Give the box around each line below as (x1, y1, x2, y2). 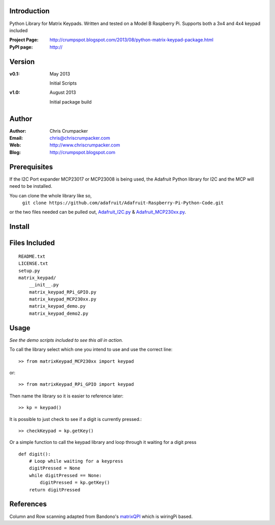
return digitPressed (29, 487, 80, 492)
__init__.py (29, 282, 59, 288)
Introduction (9, 7, 50, 15)
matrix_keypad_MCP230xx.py (29, 296, 97, 302)
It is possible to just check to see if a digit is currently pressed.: (9, 416, 142, 422)
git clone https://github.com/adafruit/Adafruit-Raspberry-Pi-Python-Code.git (22, 199, 224, 206)
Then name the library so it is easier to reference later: (9, 393, 124, 399)
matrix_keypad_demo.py (29, 304, 86, 309)
